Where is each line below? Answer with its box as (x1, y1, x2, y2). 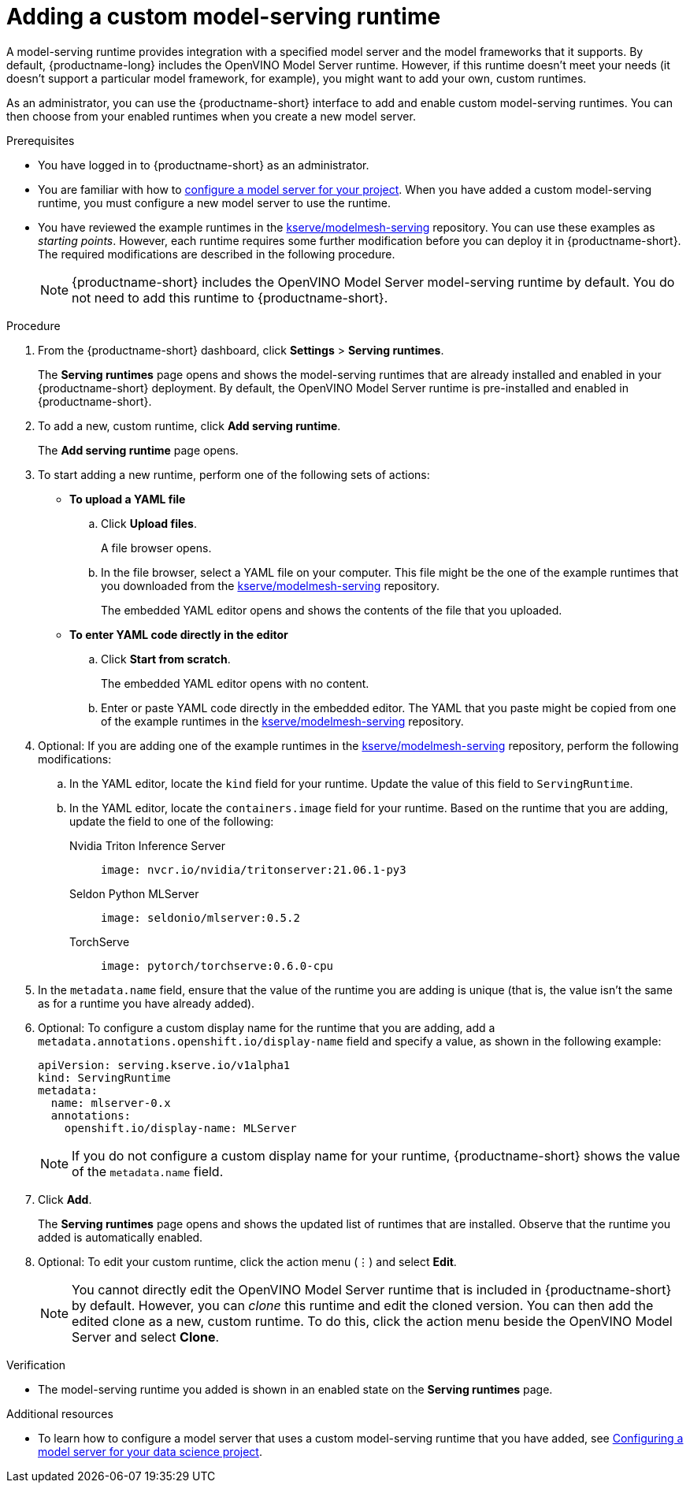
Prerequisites (6, 133, 75, 147)
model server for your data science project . (38, 1444, 262, 1458)
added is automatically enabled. (38, 1230, 203, 1244)
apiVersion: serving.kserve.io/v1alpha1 (38, 1058, 291, 1071)
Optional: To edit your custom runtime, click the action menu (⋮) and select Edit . (38, 1254, 457, 1268)
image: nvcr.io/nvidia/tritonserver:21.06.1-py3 (101, 863, 406, 876)
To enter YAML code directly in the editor (69, 627, 288, 641)
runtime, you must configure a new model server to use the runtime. (38, 195, 391, 210)
